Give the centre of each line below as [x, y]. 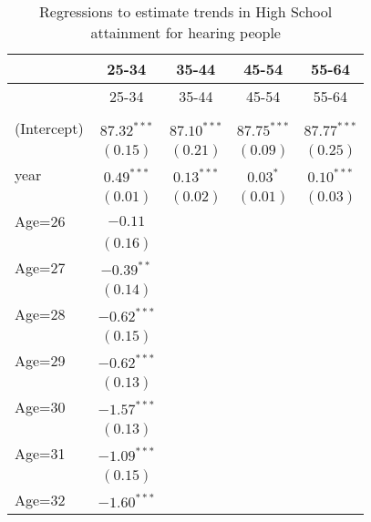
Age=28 [40, 314]
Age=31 [40, 453]
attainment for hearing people [185, 32]
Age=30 [40, 407]
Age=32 [40, 500]
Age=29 [40, 360]
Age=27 [40, 267]
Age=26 [40, 221]
